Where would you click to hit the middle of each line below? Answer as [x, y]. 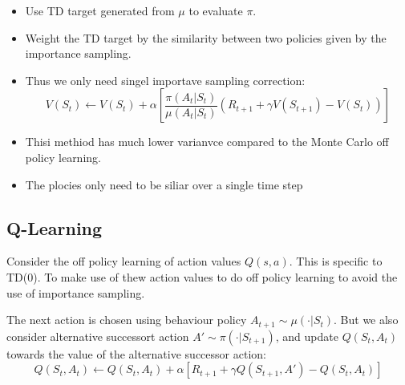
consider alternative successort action [98, 336]
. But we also [366, 320]
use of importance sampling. [76, 292]
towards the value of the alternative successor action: [136, 353]
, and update [307, 336]
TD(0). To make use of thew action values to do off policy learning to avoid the [202, 276]
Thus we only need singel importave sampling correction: [165, 80]
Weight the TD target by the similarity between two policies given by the [206, 37]
